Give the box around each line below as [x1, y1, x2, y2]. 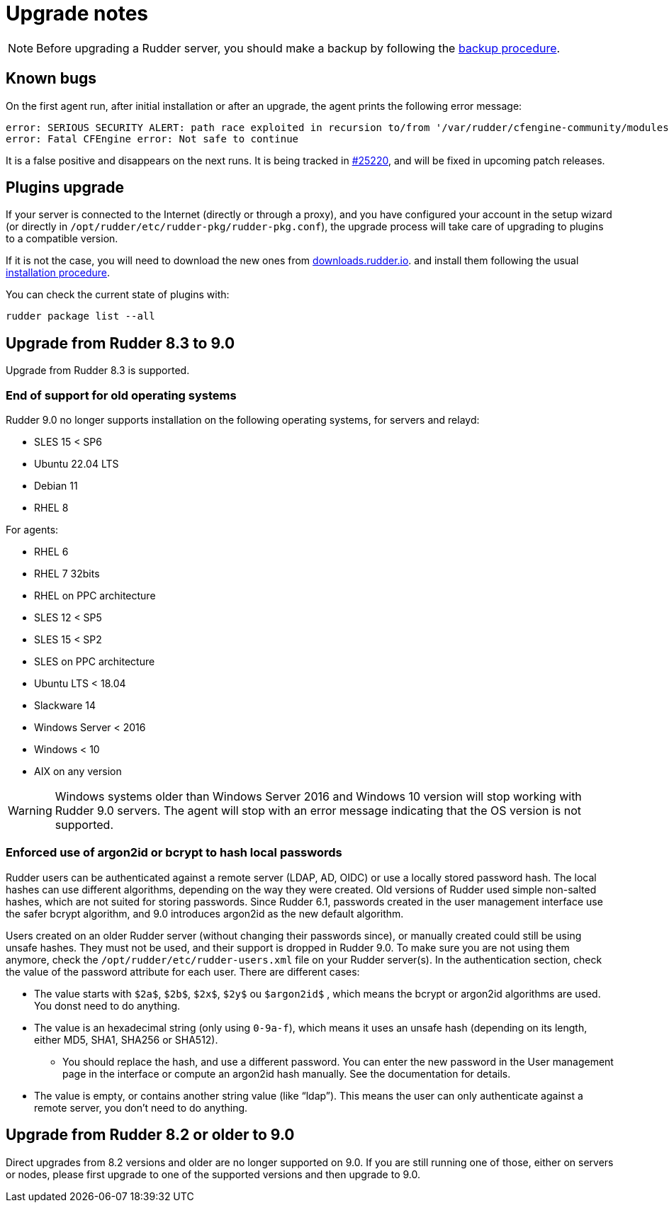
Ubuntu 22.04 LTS [34, 458, 119, 470]
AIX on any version [34, 765, 122, 778]
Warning [8, 803, 52, 818]
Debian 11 [34, 480, 78, 492]
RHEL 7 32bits [34, 568, 100, 580]
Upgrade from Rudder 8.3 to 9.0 [6, 334, 235, 352]
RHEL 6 [34, 546, 69, 558]
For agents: [6, 524, 59, 536]
